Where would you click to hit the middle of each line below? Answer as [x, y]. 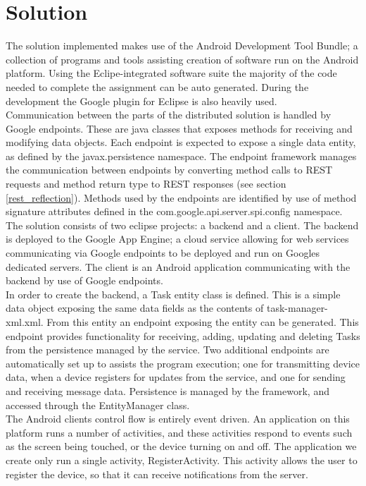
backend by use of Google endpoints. [84, 280]
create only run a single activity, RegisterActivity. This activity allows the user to [182, 460]
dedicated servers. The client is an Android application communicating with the [178, 266]
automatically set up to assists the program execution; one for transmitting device [183, 363]
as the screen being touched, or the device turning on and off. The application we [181, 446]
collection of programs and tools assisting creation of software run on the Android [182, 59]
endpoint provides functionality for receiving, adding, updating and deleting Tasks [183, 335]
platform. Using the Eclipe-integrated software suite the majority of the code [171, 73]
